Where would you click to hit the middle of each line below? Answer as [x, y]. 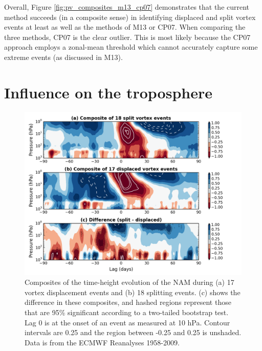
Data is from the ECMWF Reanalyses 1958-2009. [102, 342]
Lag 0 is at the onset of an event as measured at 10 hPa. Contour [127, 322]
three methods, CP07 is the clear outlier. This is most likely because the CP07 [127, 37]
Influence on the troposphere [108, 92]
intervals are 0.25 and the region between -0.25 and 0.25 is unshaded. [133, 332]
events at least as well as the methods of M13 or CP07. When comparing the [125, 27]
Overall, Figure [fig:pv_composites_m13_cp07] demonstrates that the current [127, 7]
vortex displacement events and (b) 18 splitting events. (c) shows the [133, 292]
